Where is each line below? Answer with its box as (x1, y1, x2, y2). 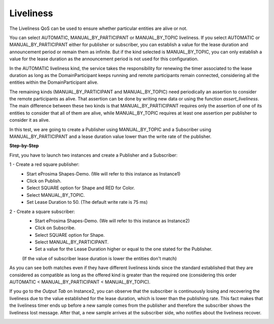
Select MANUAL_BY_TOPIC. (26, 192, 85, 198)
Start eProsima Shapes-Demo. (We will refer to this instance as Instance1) (26, 170, 181, 177)
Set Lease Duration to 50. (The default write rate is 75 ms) (26, 199, 148, 205)
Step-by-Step (9, 142, 39, 149)
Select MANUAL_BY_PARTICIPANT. (35, 239, 109, 245)
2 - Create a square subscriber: (9, 208, 76, 214)
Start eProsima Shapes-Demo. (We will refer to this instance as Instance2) (35, 218, 190, 224)
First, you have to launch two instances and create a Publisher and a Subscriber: (9, 152, 178, 158)
